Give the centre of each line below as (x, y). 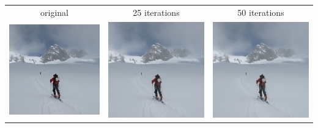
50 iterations (261, 12)
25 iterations (156, 12)
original (54, 12)
